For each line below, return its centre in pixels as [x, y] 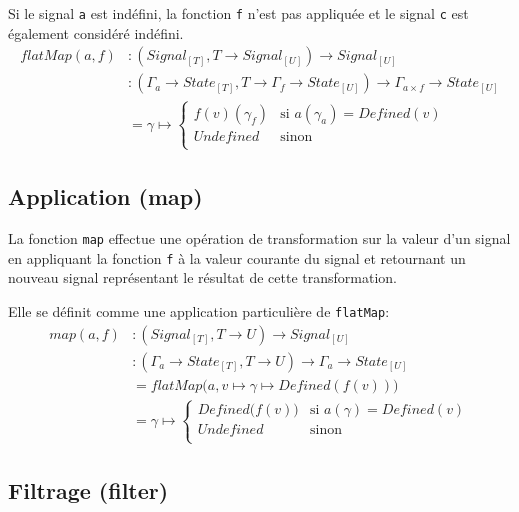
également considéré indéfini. [96, 32]
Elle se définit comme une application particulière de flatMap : [199, 311]
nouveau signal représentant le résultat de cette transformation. [203, 277]
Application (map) [105, 196]
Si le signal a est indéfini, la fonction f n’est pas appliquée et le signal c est [238, 13]
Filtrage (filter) [88, 489]
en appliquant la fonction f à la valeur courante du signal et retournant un [237, 257]
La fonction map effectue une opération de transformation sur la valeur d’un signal [259, 238]
